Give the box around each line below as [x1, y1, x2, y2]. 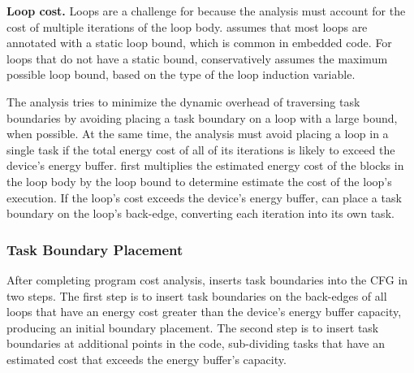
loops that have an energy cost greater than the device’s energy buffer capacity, [6, 303, 402, 320]
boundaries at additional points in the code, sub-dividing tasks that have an [6, 335, 385, 352]
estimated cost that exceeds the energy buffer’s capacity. [6, 350, 287, 367]
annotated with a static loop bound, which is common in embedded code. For [6, 34, 392, 51]
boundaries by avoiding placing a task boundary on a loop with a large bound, [6, 109, 398, 126]
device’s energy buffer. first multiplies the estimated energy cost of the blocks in [6, 157, 404, 174]
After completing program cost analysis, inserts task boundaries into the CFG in [6, 271, 408, 288]
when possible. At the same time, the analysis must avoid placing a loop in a [6, 125, 389, 142]
